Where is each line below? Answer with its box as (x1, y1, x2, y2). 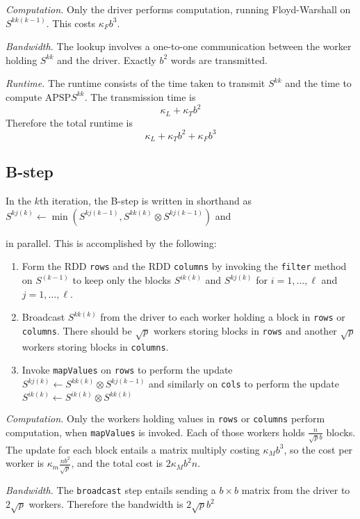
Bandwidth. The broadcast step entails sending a (6, 483, 216, 497)
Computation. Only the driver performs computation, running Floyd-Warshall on (6, 2, 351, 16)
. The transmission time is (84, 89, 196, 104)
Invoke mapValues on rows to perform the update (22, 362, 233, 377)
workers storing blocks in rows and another (153, 323, 337, 337)
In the (6, 193, 31, 208)
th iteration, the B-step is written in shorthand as (39, 193, 252, 208)
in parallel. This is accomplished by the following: (6, 235, 217, 250)
